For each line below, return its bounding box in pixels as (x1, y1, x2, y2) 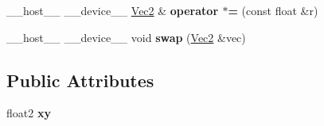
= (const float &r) (228, 2, 318, 18)
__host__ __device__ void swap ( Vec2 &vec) (6, 29, 246, 45)
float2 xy (6, 105, 51, 121)
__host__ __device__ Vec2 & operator (6, 2, 219, 18)
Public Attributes (6, 67, 154, 92)
